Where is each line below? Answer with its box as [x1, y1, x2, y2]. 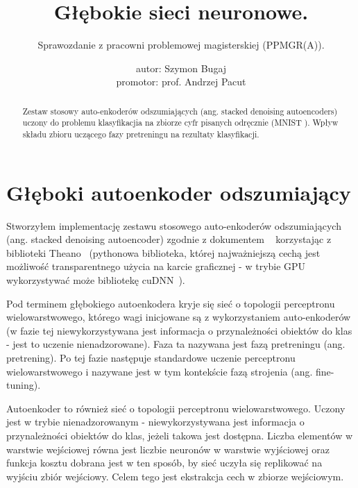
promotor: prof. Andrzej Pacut [116, 74, 246, 89]
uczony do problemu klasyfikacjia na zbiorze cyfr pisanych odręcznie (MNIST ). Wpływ [22, 117, 339, 128]
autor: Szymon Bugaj [135, 60, 227, 75]
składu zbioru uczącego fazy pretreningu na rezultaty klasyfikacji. [22, 128, 259, 140]
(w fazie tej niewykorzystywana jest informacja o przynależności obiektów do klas [6, 323, 352, 337]
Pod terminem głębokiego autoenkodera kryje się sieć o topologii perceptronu [6, 296, 335, 310]
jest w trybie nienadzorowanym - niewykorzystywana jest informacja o [6, 414, 305, 429]
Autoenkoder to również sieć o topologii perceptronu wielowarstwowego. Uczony [6, 401, 346, 415]
